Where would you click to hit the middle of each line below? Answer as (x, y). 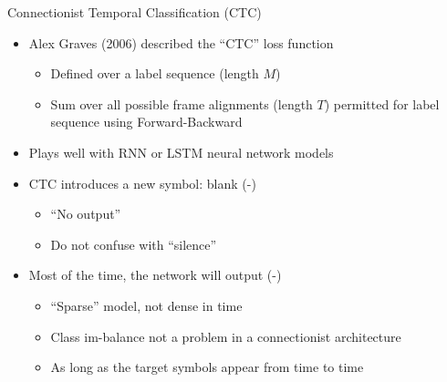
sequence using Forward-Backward (146, 122)
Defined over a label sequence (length (155, 73)
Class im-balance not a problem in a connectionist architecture (226, 336)
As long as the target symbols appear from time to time (207, 367)
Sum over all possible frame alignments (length (182, 103)
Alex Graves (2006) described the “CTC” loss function (181, 42)
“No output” (86, 214)
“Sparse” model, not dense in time (146, 305)
